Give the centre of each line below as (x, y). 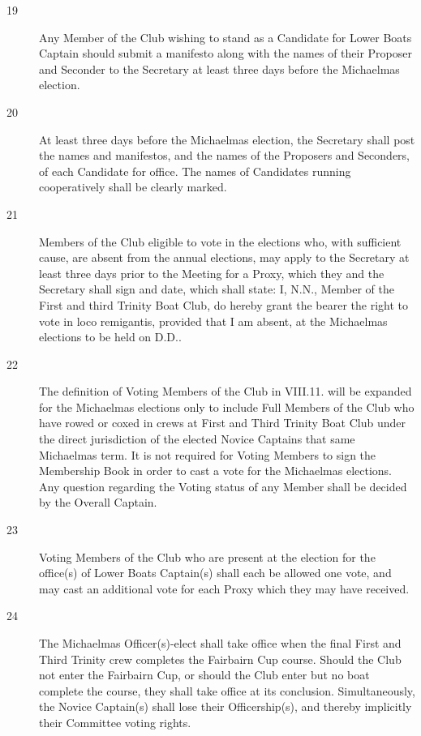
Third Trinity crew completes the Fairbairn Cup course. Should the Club (220, 659)
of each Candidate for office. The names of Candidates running (195, 171)
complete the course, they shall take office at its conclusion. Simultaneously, (227, 690)
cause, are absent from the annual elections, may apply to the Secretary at (224, 257)
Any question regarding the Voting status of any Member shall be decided (223, 486)
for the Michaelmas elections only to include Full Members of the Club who (227, 407)
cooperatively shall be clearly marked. (133, 187)
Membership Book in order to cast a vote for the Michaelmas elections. (216, 471)
